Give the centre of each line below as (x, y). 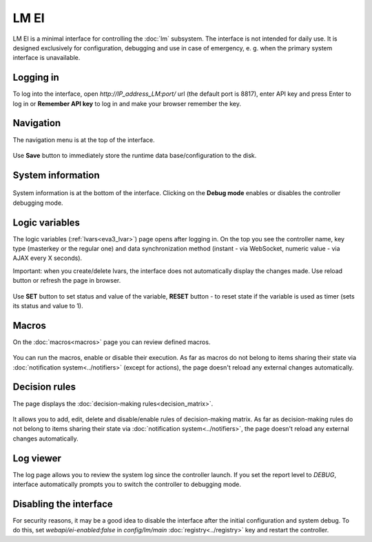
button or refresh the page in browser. (67, 281)
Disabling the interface (63, 504)
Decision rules (44, 387)
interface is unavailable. (46, 58)
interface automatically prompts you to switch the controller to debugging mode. (127, 484)
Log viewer (37, 458)
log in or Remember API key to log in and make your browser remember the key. (127, 103)
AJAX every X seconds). (48, 258)
